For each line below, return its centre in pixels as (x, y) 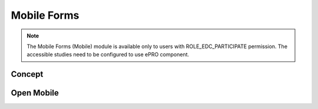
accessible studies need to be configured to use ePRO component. (108, 54)
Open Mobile (35, 93)
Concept (27, 74)
